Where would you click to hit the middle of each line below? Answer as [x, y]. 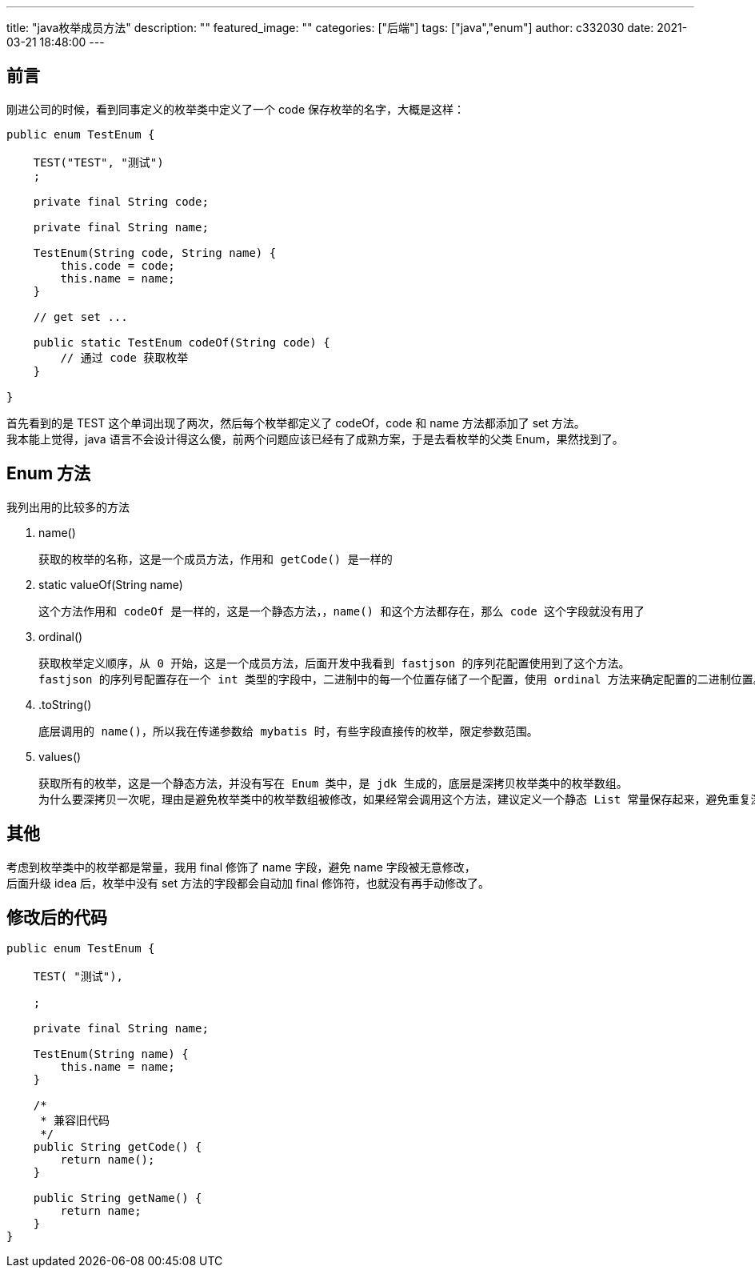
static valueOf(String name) [111, 584]
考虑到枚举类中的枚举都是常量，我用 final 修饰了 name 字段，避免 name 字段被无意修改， [241, 867]
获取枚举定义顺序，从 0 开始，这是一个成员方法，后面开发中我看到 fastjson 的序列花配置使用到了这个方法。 [334, 663]
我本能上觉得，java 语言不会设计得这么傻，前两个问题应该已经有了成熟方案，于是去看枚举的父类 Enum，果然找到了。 [315, 439]
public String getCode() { [118, 1147]
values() [60, 756]
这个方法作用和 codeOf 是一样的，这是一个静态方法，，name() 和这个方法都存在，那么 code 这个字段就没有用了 [342, 611]
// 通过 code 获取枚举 [124, 357]
